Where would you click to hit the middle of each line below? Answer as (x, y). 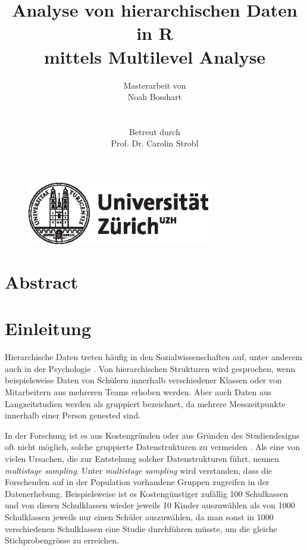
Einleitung (48, 328)
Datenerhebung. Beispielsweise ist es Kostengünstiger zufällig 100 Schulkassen (147, 493)
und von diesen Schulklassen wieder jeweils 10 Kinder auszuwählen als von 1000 (150, 505)
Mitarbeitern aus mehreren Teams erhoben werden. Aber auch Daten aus (138, 392)
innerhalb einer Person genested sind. (73, 415)
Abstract (42, 281)
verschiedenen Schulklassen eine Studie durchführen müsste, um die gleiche (141, 528)
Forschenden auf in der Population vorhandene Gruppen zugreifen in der (137, 482)
